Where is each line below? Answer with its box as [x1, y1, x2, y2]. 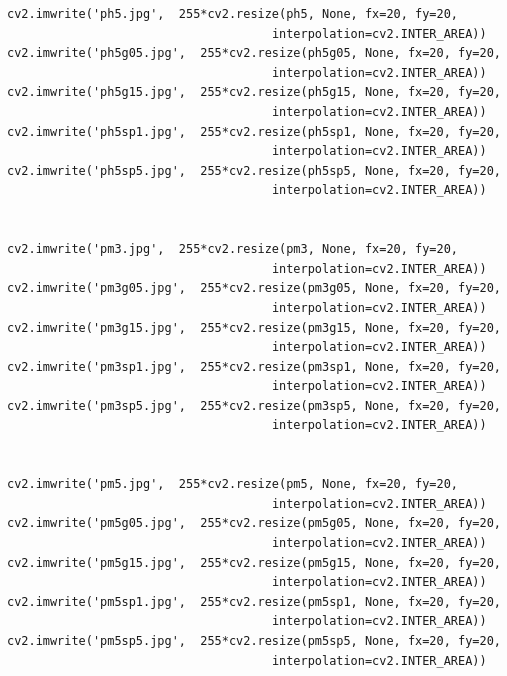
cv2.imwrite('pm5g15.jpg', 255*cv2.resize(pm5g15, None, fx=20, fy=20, [7, 555, 501, 570]
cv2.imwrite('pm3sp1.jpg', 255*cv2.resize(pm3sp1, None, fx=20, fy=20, [7, 359, 501, 374]
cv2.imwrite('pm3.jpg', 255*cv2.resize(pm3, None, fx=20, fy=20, [7, 242, 459, 257]
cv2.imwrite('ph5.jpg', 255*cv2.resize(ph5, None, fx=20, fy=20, [7, 7, 459, 21]
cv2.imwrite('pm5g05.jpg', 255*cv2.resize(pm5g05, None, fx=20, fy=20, [7, 516, 501, 531]
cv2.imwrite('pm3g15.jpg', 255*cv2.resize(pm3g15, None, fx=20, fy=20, [7, 320, 501, 335]
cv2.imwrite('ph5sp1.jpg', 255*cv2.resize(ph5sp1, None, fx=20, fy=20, [7, 124, 501, 139]
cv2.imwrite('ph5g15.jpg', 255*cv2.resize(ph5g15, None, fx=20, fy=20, [7, 85, 501, 100]
